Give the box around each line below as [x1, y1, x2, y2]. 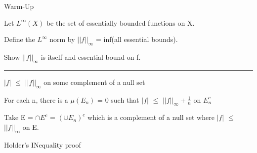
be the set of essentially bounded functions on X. [46, 17, 195, 28]
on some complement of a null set [43, 76, 145, 87]
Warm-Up [4, 1, 34, 11]
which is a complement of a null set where [87, 112, 214, 122]
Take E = [4, 112, 33, 122]
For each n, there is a [4, 94, 68, 105]
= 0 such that [97, 94, 139, 105]
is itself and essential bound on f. [41, 51, 141, 62]
